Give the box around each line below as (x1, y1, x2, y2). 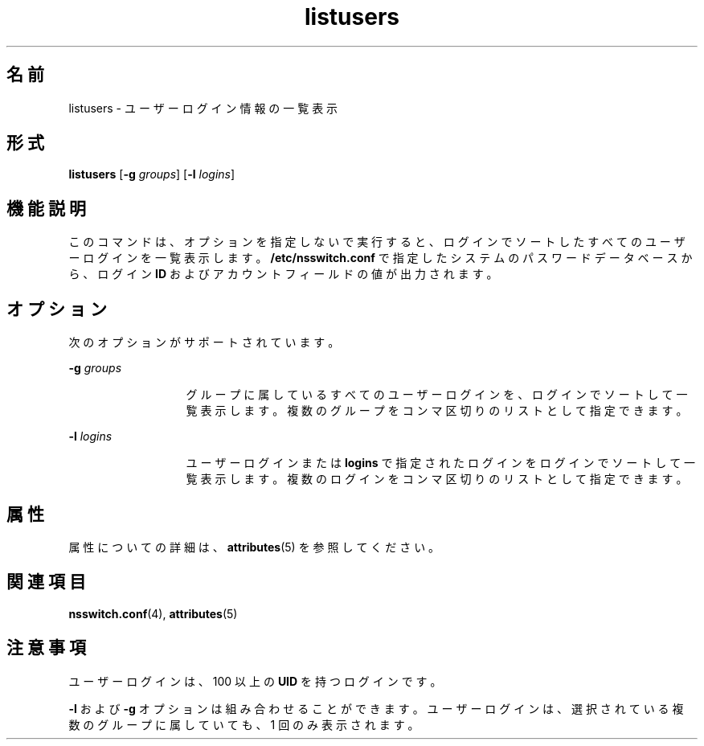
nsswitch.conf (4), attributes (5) (68, 606, 238, 621)
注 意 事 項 (6, 637, 86, 658)
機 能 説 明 (6, 198, 86, 219)
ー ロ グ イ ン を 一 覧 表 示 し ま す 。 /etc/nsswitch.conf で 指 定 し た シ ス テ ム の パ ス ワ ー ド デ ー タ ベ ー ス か (68, 251, 693, 265)
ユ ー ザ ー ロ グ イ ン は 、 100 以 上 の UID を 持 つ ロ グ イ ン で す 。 (68, 674, 442, 688)
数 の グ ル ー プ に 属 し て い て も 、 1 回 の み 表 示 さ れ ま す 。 (68, 717, 420, 732)
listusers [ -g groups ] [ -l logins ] (68, 167, 235, 182)
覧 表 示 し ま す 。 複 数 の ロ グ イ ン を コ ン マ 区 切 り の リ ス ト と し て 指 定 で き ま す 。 (186, 472, 688, 486)
